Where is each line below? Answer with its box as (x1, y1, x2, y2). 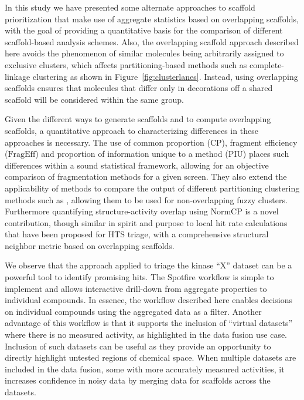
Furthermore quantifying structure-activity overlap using (5, 205, 208, 217)
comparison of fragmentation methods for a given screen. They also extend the (5, 170, 287, 183)
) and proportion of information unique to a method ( (35, 147, 228, 160)
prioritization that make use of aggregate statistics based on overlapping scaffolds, (5, 12, 299, 25)
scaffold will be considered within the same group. (5, 93, 184, 105)
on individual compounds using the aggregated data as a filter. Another (5, 305, 262, 317)
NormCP (210, 208, 242, 217)
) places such (242, 147, 289, 160)
